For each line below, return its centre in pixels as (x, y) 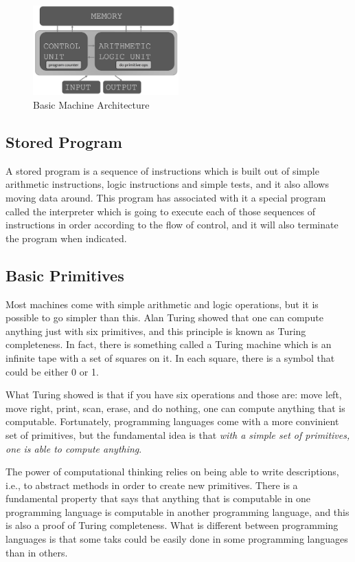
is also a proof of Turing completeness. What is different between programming (172, 525)
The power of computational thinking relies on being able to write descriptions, (172, 472)
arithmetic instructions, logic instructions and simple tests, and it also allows (167, 184)
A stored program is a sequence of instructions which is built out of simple (162, 170)
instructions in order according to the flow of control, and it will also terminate (172, 225)
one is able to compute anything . (74, 448)
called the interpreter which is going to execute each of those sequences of (161, 211)
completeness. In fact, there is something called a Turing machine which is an (169, 344)
